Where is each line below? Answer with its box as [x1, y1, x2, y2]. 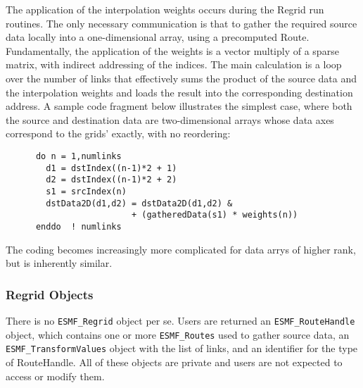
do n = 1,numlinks [35, 151, 122, 161]
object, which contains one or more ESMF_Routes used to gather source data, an [6, 327, 350, 342]
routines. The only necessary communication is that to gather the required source [6, 15, 357, 30]
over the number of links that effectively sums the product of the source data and [6, 70, 357, 85]
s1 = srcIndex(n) [46, 186, 127, 196]
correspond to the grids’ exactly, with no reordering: [6, 126, 231, 141]
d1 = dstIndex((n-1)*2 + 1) [46, 163, 177, 173]
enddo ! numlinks [35, 221, 122, 232]
